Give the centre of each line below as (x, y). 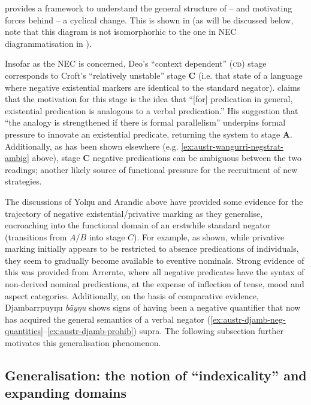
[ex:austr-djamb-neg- (248, 319)
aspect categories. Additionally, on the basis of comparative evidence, (132, 295)
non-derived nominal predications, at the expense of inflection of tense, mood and (155, 284)
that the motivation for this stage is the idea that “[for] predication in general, (149, 99)
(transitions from (36, 236)
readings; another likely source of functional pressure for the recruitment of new (151, 169)
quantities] (24, 331)
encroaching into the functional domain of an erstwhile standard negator (138, 225)
